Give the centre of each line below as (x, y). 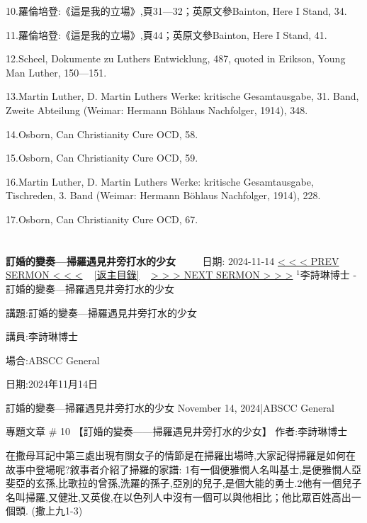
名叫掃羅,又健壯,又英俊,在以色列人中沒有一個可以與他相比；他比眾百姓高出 (179, 496)
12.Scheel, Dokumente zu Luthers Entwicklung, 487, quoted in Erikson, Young (176, 58)
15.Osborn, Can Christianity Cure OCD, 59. (102, 158)
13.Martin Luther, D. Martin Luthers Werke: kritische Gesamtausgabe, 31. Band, (182, 96)
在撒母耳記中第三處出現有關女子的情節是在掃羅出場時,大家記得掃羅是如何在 (181, 455)
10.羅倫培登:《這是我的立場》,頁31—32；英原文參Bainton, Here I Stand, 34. (176, 11)
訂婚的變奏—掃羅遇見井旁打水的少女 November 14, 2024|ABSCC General (170, 407)
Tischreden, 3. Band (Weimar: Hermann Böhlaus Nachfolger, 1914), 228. (163, 195)
